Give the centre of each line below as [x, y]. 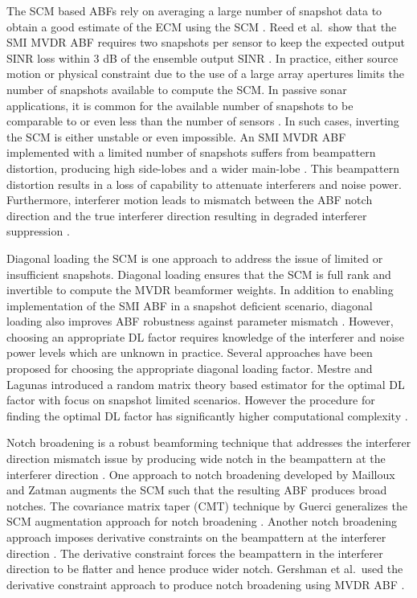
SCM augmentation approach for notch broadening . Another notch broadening [202, 521]
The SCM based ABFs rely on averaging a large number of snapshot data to [194, 10]
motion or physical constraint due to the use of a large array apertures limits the [205, 74]
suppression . [38, 231]
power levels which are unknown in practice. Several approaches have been [190, 352]
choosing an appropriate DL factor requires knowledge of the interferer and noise [205, 336]
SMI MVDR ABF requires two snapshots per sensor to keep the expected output [206, 42]
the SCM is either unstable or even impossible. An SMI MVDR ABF [176, 136]
